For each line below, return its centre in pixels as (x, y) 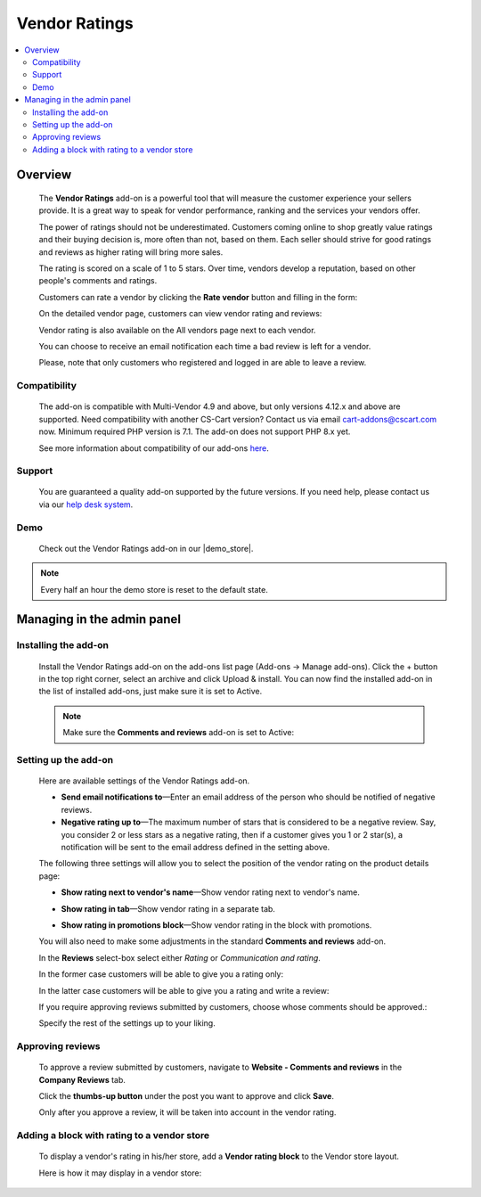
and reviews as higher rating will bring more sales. (131, 252)
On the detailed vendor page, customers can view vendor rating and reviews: (180, 314)
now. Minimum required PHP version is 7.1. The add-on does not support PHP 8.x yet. (195, 431)
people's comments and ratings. (98, 281)
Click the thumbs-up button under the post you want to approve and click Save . (186, 1096)
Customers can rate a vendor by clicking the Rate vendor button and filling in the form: (198, 297)
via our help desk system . (86, 504)
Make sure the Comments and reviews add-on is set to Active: (178, 733)
